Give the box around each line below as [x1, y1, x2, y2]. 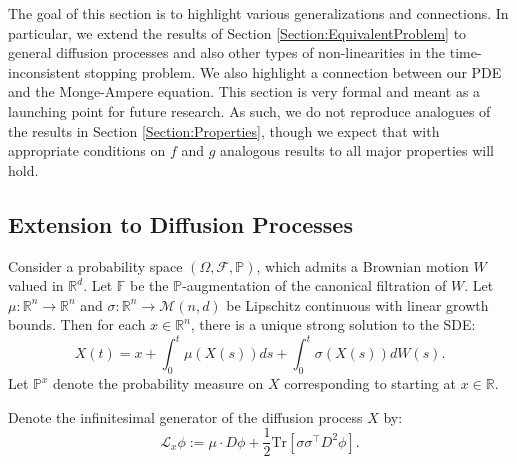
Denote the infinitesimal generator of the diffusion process [8, 406, 363, 427]
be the [130, 275, 169, 296]
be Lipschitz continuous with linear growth [226, 294, 489, 315]
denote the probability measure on [53, 373, 264, 394]
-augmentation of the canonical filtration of [182, 275, 447, 296]
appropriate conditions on [8, 140, 166, 161]
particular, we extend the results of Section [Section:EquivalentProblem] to [8, 22, 467, 43]
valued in [8, 275, 64, 296]
